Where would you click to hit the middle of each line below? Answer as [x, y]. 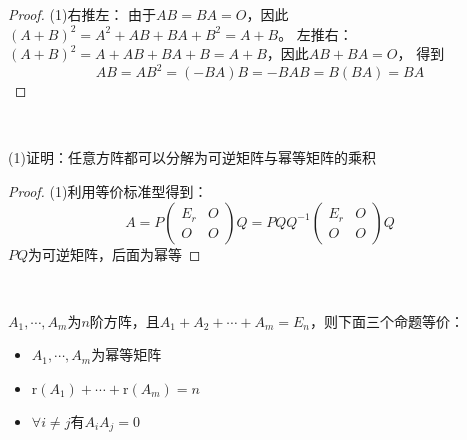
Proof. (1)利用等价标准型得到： [108, 191]
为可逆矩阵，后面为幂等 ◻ [114, 253]
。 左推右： [315, 33]
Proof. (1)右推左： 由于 [82, 14]
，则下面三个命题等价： [387, 320]
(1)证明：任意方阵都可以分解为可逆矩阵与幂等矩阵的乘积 [192, 157]
